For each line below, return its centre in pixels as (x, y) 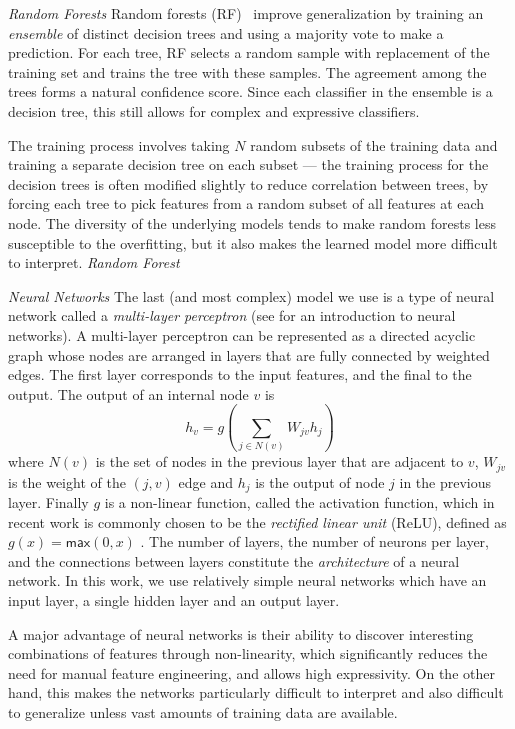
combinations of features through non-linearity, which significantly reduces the (248, 653)
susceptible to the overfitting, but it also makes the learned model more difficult (253, 242)
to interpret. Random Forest (94, 262)
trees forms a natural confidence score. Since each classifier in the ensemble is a (250, 91)
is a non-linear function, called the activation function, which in (299, 502)
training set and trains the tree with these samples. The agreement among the (247, 71)
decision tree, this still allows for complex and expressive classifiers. (214, 110)
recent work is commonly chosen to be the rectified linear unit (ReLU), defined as (257, 521)
